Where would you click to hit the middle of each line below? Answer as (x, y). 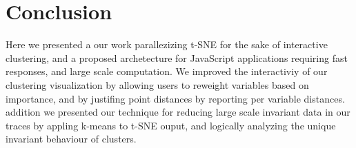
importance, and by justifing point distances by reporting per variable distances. (175, 98)
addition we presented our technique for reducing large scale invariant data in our (178, 112)
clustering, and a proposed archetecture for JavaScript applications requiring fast (177, 57)
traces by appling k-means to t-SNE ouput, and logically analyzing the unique (171, 125)
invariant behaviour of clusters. (71, 139)
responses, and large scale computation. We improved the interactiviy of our (167, 71)
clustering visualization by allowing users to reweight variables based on (157, 84)
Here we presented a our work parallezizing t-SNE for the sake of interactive (167, 44)
